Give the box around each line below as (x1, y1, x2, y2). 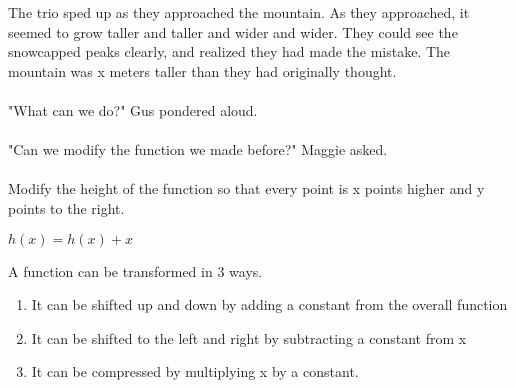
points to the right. (8, 197, 125, 218)
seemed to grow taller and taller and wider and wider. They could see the (8, 21, 458, 42)
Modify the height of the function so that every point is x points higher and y (8, 178, 485, 199)
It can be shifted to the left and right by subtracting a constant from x (31, 327, 467, 348)
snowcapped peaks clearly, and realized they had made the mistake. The (8, 41, 451, 62)
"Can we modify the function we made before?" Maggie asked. (8, 139, 388, 160)
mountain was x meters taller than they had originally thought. (8, 60, 397, 81)
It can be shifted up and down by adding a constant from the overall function (31, 294, 508, 315)
